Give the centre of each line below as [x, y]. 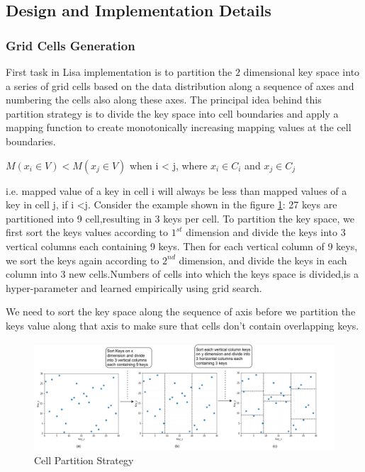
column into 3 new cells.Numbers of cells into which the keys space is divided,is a [182, 274]
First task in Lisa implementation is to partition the [119, 72]
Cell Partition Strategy [84, 460]
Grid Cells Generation [71, 45]
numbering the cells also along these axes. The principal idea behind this [164, 100]
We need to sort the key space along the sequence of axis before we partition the [181, 311]
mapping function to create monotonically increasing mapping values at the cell [179, 127]
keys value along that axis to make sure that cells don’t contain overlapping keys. [182, 325]
